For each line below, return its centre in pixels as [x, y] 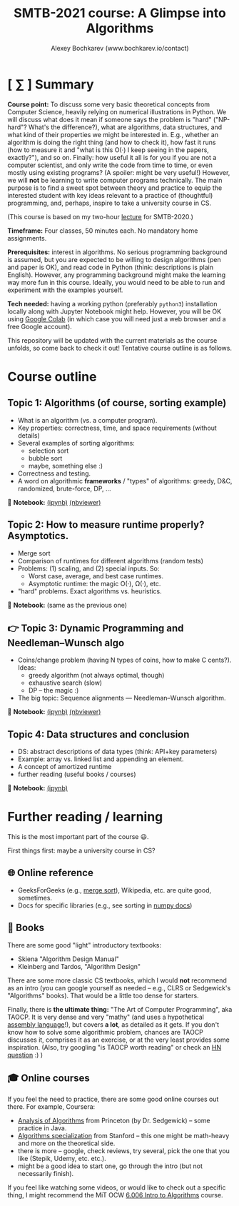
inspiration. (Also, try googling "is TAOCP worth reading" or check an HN [115, 1047]
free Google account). [40, 326]
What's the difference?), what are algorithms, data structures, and [125, 127]
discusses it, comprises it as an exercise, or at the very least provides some [118, 1040]
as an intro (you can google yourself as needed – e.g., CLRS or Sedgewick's [119, 988]
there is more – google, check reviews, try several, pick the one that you [124, 1150]
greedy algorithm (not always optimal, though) [96, 675]
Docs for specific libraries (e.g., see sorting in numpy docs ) [105, 905]
